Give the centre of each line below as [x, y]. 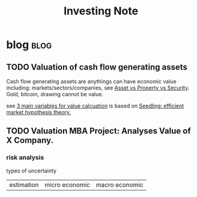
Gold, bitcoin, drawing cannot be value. [55, 94]
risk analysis [25, 157]
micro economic [67, 184]
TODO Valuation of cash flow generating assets [97, 67]
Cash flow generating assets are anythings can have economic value [92, 81]
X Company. [30, 140]
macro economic [120, 184]
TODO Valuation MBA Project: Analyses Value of [98, 131]
